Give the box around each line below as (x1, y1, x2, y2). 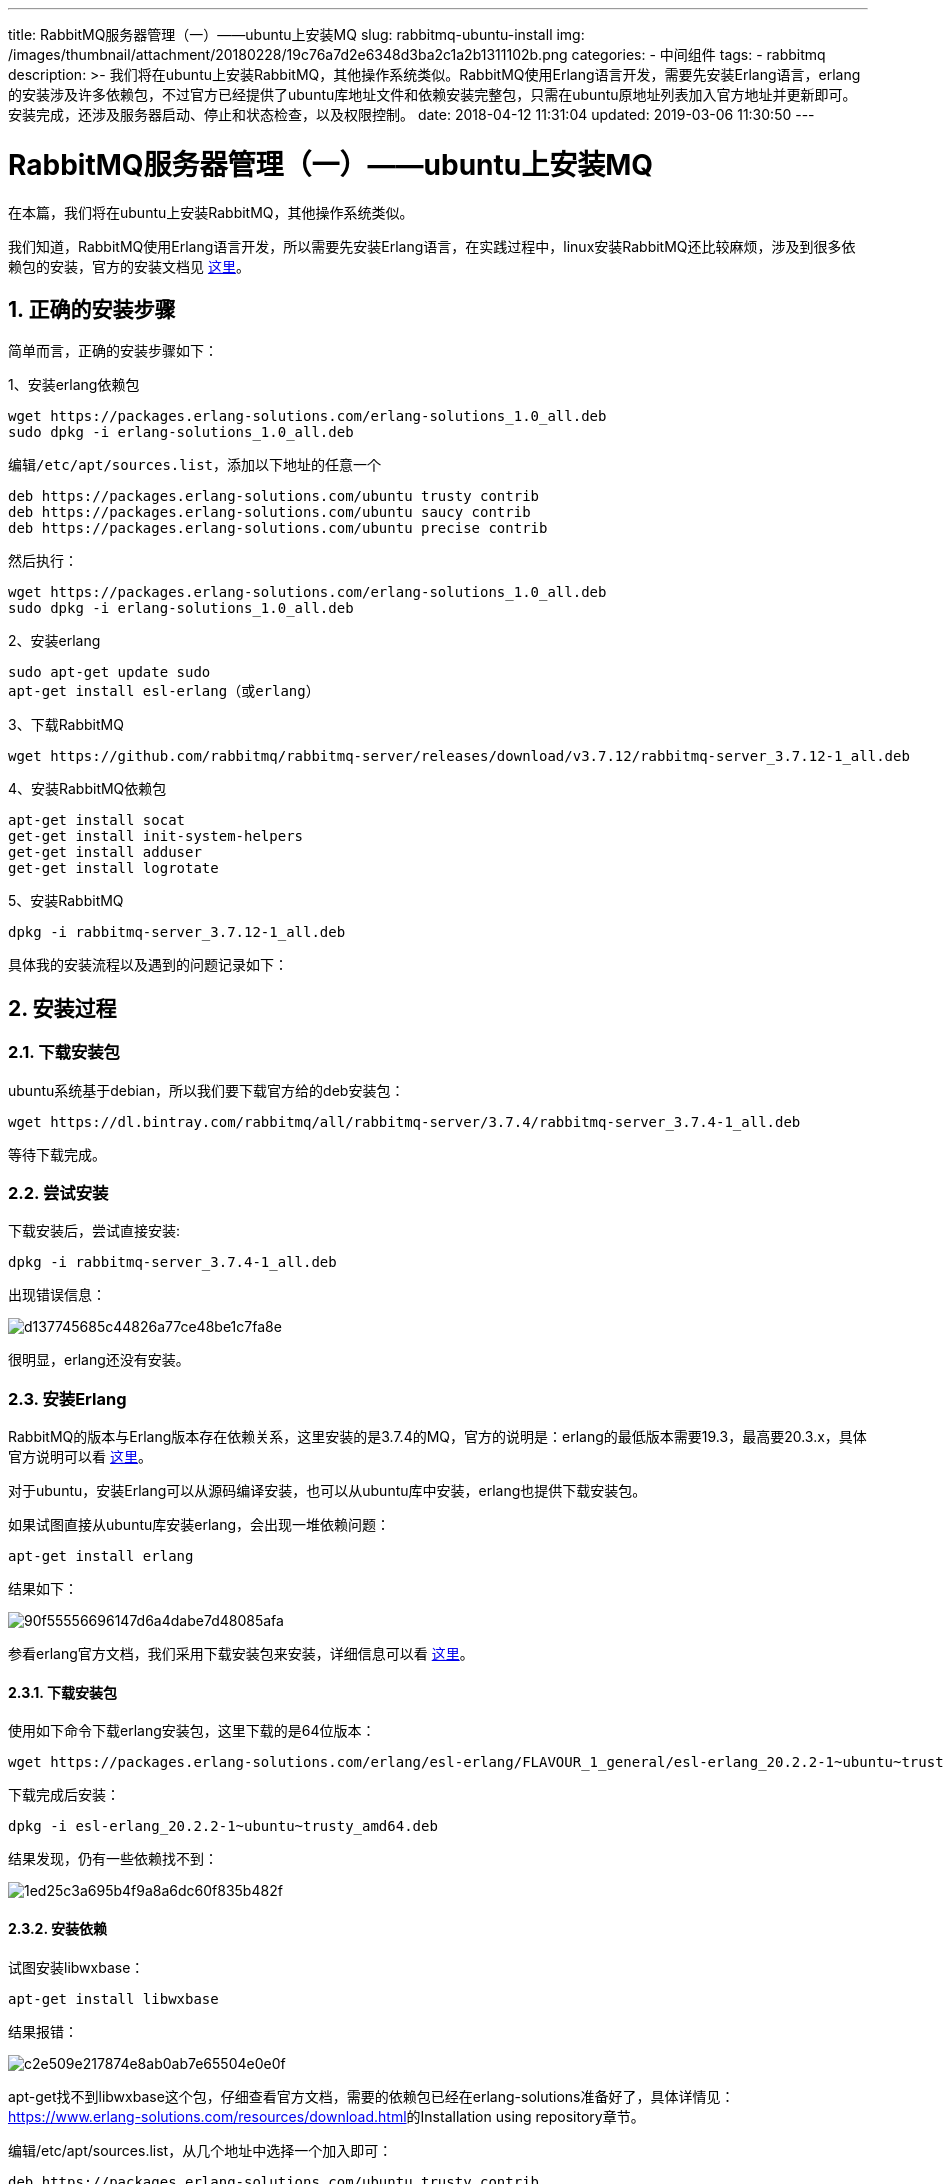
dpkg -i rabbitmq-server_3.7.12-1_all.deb (8, 924, 346, 941)
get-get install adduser (8, 844, 202, 861)
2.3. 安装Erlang (8, 1388, 127, 1409)
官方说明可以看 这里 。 (8, 1448, 152, 1466)
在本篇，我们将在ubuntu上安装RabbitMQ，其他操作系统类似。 (8, 203, 414, 221)
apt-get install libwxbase (8, 1990, 219, 2007)
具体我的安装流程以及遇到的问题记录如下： (8, 956, 288, 974)
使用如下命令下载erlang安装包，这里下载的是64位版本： (8, 1722, 376, 1740)
